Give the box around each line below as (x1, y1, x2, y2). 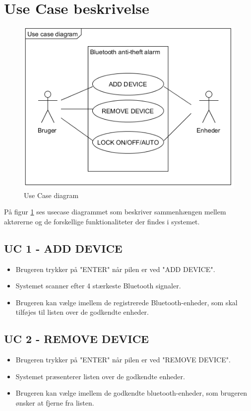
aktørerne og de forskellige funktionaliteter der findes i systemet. (4, 216, 200, 226)
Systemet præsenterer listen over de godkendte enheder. (15, 371, 185, 381)
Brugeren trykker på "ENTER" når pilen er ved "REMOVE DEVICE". (15, 354, 231, 365)
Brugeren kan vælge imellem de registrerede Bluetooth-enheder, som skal (15, 297, 238, 307)
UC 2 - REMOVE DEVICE (4, 331, 149, 346)
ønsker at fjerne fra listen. (15, 397, 94, 408)
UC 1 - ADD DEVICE (4, 240, 123, 256)
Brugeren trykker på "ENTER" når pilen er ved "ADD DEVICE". (15, 264, 215, 274)
